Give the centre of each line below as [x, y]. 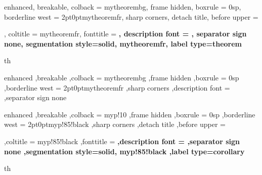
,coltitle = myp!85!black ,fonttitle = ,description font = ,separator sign [122, 141]
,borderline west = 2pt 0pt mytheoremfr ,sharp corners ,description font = [117, 87]
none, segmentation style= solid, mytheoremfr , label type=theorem [123, 43]
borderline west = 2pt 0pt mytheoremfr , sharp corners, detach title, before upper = [131, 16]
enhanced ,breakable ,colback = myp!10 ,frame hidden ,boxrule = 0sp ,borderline [130, 114]
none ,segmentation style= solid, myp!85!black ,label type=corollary [124, 151]
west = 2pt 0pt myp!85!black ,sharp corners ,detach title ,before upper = [115, 124]
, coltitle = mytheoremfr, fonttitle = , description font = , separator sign [125, 34]
